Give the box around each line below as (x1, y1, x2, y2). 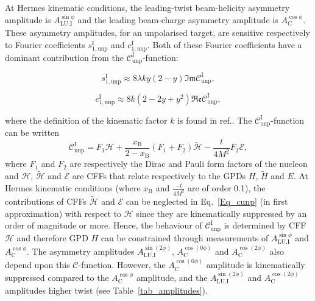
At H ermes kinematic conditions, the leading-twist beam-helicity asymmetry (5, 1, 290, 13)
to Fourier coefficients (5, 38, 85, 51)
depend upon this (5, 258, 70, 271)
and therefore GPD (16, 231, 88, 244)
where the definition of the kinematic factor (5, 113, 168, 126)
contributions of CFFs (5, 194, 87, 207)
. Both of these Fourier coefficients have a (147, 38, 302, 51)
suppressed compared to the (5, 271, 109, 283)
